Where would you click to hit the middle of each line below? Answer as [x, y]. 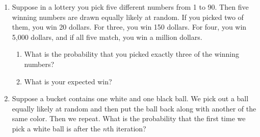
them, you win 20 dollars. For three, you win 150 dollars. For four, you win [129, 27]
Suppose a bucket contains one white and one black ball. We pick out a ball [130, 98]
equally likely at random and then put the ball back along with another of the [134, 108]
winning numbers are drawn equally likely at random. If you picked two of [128, 17]
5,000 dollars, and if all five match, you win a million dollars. [107, 37]
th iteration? [127, 128]
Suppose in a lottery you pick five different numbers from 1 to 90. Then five [130, 7]
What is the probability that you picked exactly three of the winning [132, 54]
